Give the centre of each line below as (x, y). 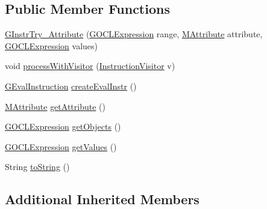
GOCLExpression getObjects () (63, 126)
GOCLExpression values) (51, 45)
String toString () (37, 167)
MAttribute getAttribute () (55, 106)
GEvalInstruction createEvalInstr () (71, 86)
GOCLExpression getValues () (61, 146)
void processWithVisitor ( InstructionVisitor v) (90, 66)
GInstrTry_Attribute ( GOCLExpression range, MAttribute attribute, (134, 34)
